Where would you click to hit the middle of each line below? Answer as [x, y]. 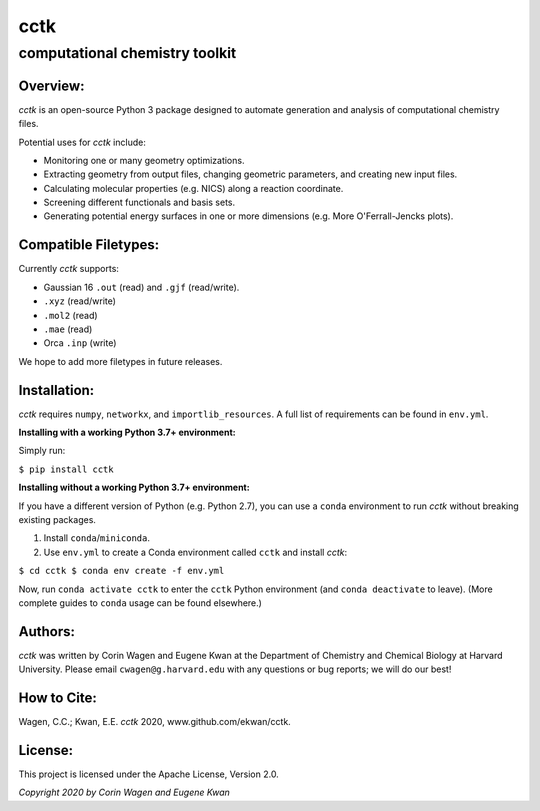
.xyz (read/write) [80, 301]
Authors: [46, 631]
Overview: [51, 85]
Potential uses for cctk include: [82, 142]
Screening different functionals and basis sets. [139, 202]
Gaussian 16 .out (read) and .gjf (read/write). [141, 287]
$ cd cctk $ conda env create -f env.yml [121, 571]
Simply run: [42, 451]
